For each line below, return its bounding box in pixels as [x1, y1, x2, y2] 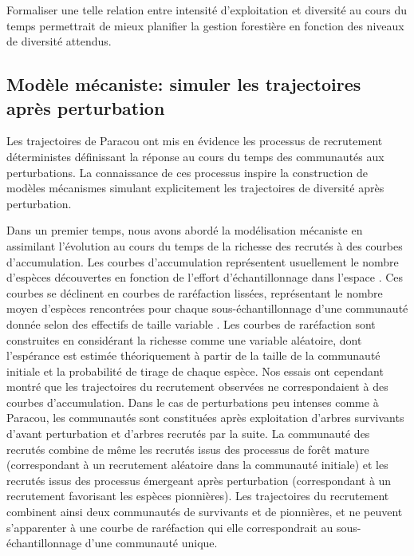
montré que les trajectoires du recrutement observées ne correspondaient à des [6, 378, 388, 395]
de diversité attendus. [6, 33, 112, 49]
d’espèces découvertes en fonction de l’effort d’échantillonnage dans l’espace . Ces [6, 269, 404, 286]
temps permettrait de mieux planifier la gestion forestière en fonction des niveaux [6, 17, 404, 34]
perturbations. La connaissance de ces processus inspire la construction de [6, 164, 368, 180]
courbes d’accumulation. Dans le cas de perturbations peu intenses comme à [6, 393, 379, 410]
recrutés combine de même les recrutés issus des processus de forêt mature [6, 440, 369, 457]
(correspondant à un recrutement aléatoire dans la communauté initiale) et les [6, 456, 388, 473]
